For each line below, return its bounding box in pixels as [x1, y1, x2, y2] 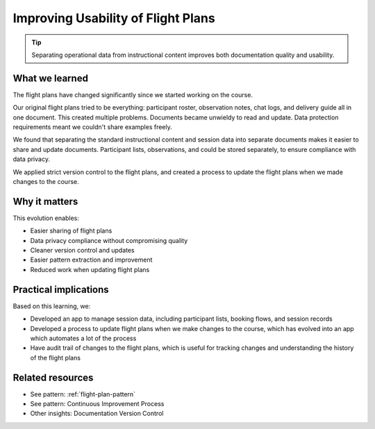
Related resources [12, 371, 94, 383]
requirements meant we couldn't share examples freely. [12, 123, 173, 131]
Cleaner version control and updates [30, 246, 135, 255]
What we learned [12, 72, 88, 84]
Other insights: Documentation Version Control [30, 410, 164, 418]
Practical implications [12, 283, 109, 295]
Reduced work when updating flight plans [30, 265, 150, 274]
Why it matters [12, 195, 78, 208]
